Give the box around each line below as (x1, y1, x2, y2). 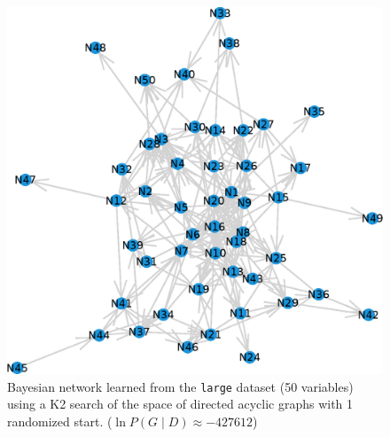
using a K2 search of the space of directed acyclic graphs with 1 (7, 394, 354, 413)
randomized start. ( (7, 411, 113, 430)
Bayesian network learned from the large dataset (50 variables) (7, 377, 354, 395)
